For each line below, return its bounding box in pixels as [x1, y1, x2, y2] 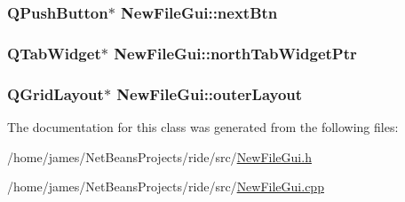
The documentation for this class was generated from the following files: [7, 117, 399, 136]
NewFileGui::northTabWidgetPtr [114, 42, 357, 64]
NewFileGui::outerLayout [116, 82, 303, 105]
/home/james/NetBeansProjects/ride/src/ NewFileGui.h [7, 147, 312, 166]
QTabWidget [7, 42, 101, 64]
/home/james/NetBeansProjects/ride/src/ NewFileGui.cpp [7, 177, 324, 196]
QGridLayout [7, 82, 104, 105]
